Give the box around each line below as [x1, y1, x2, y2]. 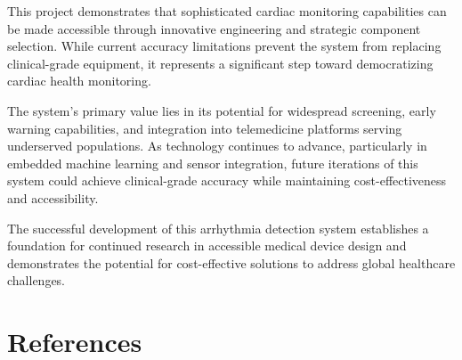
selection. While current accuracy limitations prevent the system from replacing [7, 37, 442, 55]
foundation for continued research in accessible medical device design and [7, 236, 407, 255]
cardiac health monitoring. [7, 71, 151, 90]
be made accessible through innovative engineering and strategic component [7, 19, 421, 37]
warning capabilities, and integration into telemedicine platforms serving [7, 119, 402, 137]
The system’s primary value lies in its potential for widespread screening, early [7, 101, 436, 119]
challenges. [7, 271, 66, 290]
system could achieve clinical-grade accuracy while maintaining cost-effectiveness [7, 171, 447, 190]
